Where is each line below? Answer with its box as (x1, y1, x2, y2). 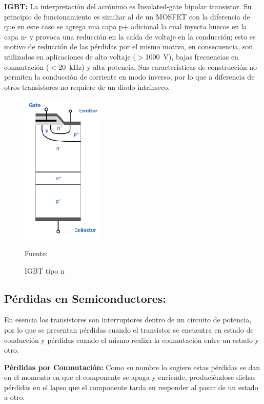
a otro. (4, 392, 25, 402)
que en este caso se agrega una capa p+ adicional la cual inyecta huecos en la (4, 21, 247, 32)
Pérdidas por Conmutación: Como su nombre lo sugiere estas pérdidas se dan (4, 361, 260, 372)
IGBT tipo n (25, 265, 65, 276)
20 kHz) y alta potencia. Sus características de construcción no (58, 61, 257, 72)
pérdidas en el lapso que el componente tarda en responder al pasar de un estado (4, 381, 258, 392)
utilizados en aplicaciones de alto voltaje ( (4, 51, 136, 62)
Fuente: (25, 247, 48, 258)
